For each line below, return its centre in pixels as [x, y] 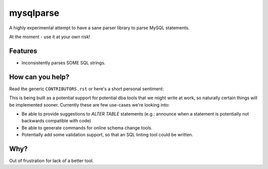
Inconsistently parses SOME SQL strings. [64, 62]
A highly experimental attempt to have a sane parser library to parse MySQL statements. [99, 28]
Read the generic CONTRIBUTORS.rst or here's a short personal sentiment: [86, 89]
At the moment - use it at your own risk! [50, 37]
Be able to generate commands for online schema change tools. [87, 128]
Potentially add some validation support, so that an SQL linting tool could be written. [107, 135]
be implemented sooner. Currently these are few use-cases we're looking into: [89, 105]
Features [23, 51]
